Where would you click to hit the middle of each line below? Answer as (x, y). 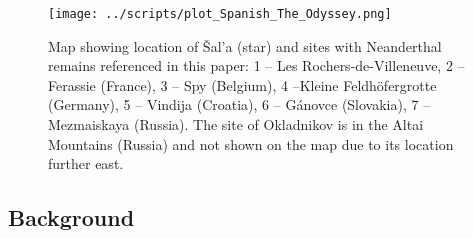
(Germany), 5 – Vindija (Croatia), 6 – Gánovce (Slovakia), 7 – (239, 104)
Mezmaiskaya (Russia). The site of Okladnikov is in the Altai (236, 124)
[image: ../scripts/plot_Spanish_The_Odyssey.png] (220, 14)
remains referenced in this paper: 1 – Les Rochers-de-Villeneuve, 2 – (256, 65)
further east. (86, 163)
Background (71, 217)
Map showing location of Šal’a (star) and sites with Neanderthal (245, 45)
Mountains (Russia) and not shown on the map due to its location (251, 143)
